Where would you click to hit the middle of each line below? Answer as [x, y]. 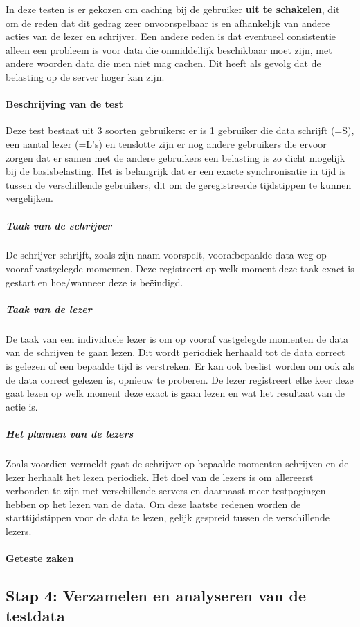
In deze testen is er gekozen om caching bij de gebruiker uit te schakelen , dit [173, 9]
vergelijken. [29, 198]
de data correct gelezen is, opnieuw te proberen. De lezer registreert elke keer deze [180, 379]
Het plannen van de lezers [70, 433]
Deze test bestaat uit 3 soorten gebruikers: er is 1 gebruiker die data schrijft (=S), [180, 130]
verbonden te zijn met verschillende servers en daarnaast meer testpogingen [166, 490]
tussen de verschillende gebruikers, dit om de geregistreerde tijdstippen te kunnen [179, 184]
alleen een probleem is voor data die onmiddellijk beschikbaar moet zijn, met [169, 49]
